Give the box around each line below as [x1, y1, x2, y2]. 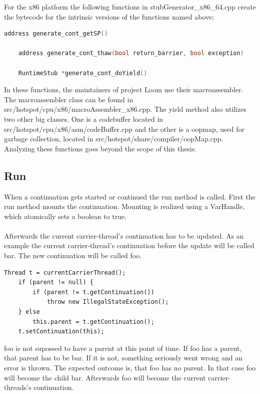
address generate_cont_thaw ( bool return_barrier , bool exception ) [18, 50, 244, 57]
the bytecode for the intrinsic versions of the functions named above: [4, 11, 214, 22]
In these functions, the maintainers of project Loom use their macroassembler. [4, 84, 243, 95]
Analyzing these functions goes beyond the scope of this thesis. [4, 143, 197, 153]
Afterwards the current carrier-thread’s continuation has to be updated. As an [4, 230, 244, 241]
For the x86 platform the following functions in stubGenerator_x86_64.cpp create [4, 2, 256, 12]
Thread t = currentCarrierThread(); [4, 269, 126, 276]
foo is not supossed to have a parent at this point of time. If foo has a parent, [4, 342, 242, 353]
